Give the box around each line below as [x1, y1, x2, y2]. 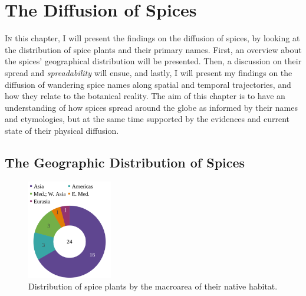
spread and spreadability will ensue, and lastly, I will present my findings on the [5, 66, 292, 78]
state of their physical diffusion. [5, 124, 119, 136]
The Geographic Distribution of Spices [5, 153, 245, 171]
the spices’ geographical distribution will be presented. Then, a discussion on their [5, 55, 302, 67]
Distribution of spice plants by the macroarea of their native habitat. [28, 279, 278, 292]
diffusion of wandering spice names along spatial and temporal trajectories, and [5, 78, 291, 90]
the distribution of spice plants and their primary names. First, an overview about [5, 43, 302, 55]
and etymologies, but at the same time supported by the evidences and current [5, 113, 290, 125]
